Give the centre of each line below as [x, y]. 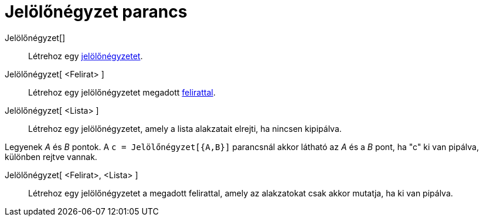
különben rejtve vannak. [51, 157]
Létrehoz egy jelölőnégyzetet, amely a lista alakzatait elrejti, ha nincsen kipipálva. [185, 128]
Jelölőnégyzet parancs [96, 12]
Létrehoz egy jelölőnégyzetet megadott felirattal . [122, 92]
